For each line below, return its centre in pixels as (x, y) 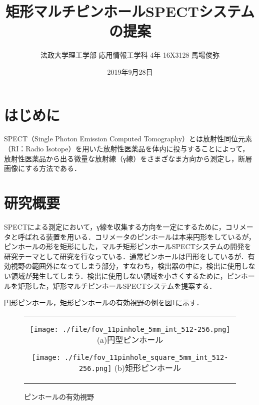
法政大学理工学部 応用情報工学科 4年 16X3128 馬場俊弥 (130, 55)
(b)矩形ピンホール (148, 367)
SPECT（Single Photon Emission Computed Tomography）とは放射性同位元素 (128, 139)
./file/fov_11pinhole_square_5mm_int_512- (146, 357)
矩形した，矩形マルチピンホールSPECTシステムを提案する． (117, 285)
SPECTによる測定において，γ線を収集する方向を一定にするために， (115, 226)
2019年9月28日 (130, 71)
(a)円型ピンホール (130, 339)
